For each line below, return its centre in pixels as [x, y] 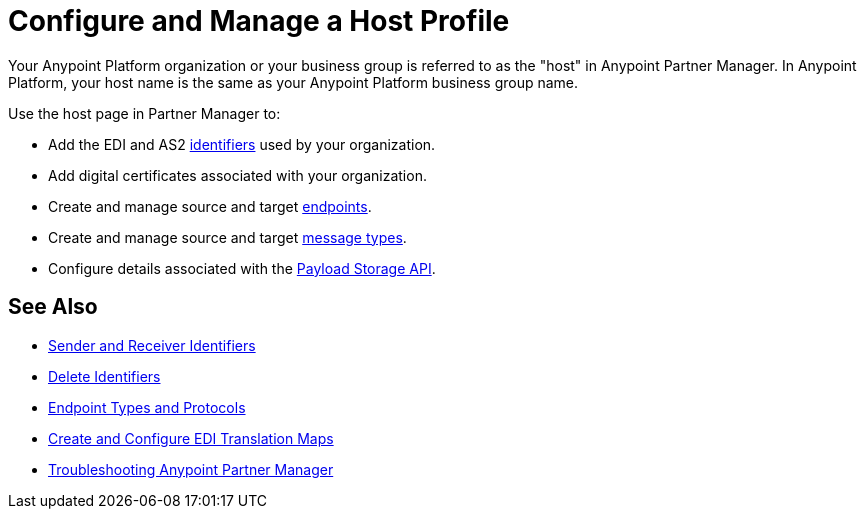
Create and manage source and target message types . [227, 237]
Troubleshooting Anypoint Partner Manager [191, 469]
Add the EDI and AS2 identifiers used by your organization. [242, 144]
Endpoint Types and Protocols [147, 407]
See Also [53, 307]
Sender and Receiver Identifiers [152, 345]
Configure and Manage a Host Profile [259, 21]
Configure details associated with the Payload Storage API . [242, 268]
